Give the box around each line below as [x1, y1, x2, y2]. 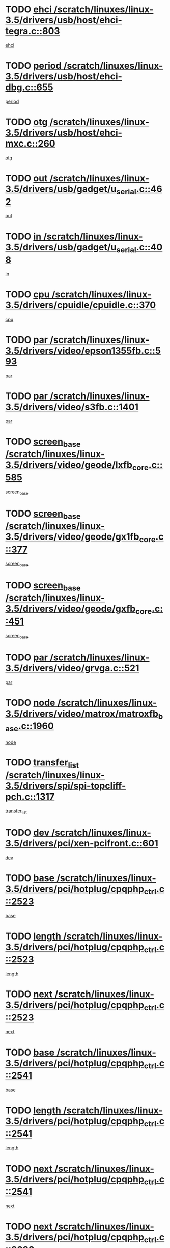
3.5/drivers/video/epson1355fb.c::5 [5, 345, 161, 356]
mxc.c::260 [5, 138, 55, 150]
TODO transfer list [5, 757, 79, 770]
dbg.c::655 [5, 81, 53, 93]
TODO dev [5, 827, 50, 838]
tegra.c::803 [5, 25, 60, 37]
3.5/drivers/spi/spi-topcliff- [5, 780, 126, 792]
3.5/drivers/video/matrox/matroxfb [5, 707, 159, 719]
